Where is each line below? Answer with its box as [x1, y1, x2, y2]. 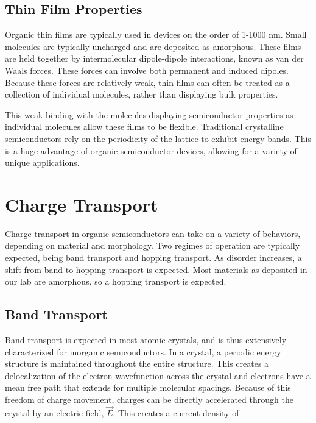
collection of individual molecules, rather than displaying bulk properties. [5, 88, 278, 101]
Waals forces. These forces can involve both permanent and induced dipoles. [5, 63, 289, 76]
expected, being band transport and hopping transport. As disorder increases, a [5, 251, 302, 264]
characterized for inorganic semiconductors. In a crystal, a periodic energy [5, 345, 281, 358]
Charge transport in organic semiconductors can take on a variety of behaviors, [5, 227, 301, 240]
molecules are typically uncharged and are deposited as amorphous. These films [5, 40, 301, 52]
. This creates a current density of [113, 406, 239, 419]
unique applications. [5, 156, 80, 169]
